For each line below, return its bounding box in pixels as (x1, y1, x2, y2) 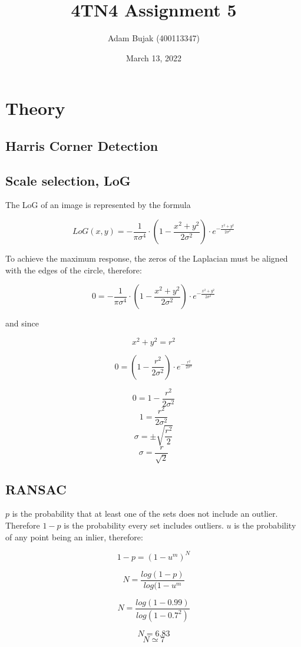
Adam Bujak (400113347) (107, 32, 200, 44)
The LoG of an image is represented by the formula (5, 199, 191, 211)
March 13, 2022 (125, 51, 182, 64)
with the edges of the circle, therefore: (5, 263, 142, 276)
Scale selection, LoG (5, 171, 131, 189)
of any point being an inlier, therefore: (5, 530, 143, 543)
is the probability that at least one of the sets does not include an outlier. (12, 507, 278, 520)
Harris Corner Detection (5, 136, 158, 154)
